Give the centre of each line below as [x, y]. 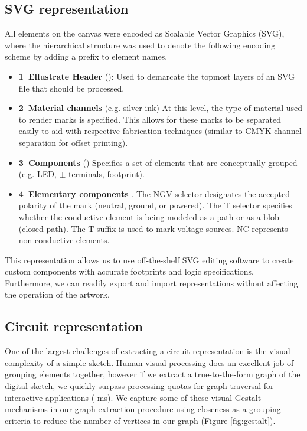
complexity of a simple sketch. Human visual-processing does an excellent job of [149, 362]
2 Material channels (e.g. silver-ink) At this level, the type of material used [160, 108]
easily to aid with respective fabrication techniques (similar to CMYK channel [160, 131]
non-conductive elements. [64, 240]
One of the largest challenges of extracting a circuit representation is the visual [148, 351]
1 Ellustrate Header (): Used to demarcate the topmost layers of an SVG [157, 76]
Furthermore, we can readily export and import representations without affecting [151, 283]
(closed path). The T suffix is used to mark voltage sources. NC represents [153, 228]
